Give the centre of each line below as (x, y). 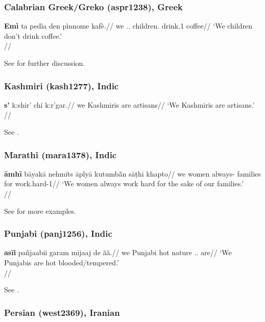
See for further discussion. (45, 63)
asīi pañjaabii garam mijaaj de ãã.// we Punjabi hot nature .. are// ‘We (118, 252)
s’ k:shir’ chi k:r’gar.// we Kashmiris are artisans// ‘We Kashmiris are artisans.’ (129, 104)
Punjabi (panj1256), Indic (58, 233)
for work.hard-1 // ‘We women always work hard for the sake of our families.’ (124, 183)
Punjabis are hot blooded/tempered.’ (62, 262)
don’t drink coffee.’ (33, 35)
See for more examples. (40, 210)
